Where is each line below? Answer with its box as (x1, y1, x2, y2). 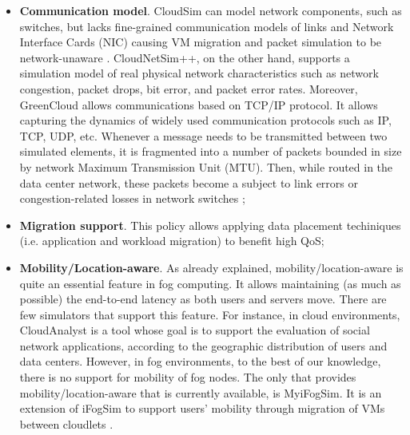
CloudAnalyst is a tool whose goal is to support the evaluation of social (19, 322, 370, 338)
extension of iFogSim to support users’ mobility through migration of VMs (19, 400, 385, 417)
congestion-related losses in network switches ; (19, 190, 245, 207)
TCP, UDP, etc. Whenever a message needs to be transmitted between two (19, 127, 388, 144)
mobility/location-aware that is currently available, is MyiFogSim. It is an (19, 384, 382, 401)
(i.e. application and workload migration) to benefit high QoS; (19, 232, 324, 249)
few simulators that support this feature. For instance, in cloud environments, (19, 306, 400, 322)
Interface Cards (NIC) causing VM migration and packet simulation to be (19, 34, 382, 50)
